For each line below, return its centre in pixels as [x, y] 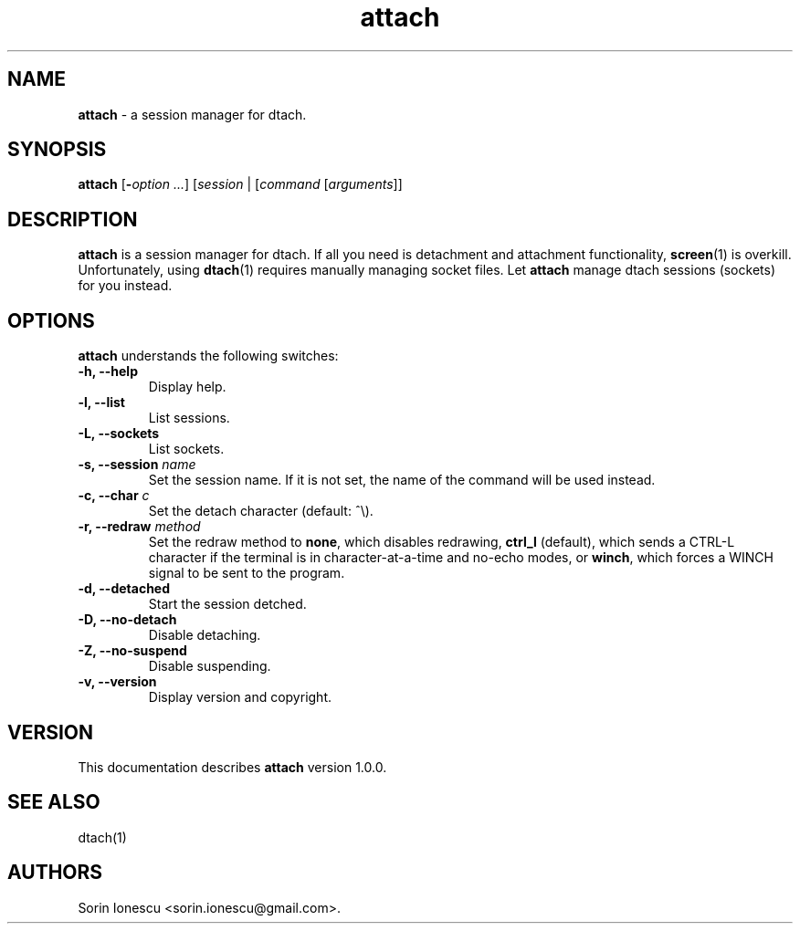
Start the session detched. [227, 604]
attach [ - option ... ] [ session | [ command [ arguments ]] [240, 184]
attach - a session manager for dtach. [192, 114]
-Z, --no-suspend [132, 651]
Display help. [187, 387]
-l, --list [101, 403]
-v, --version [117, 682]
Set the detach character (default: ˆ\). [261, 511]
